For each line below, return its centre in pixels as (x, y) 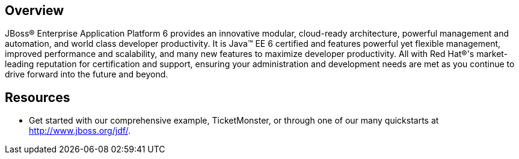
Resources (38, 97)
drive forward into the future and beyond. (87, 74)
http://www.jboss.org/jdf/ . (80, 131)
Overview (35, 10)
